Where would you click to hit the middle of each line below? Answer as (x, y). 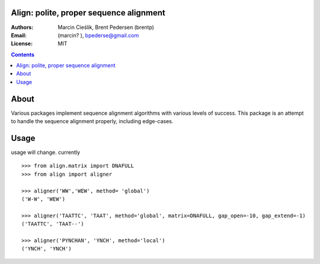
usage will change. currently (46, 152)
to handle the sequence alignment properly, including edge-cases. (92, 121)
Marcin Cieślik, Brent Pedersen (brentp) (106, 27)
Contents (23, 54)
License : (22, 44)
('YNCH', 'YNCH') (47, 249)
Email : (19, 35)
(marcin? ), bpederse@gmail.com (98, 35)
